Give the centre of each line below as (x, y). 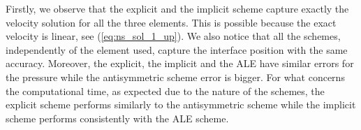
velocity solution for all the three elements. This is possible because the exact (171, 22)
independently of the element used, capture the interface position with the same (177, 49)
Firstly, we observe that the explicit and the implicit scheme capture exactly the (177, 8)
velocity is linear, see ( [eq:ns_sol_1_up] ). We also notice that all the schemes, (173, 36)
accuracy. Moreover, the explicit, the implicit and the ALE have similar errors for (180, 63)
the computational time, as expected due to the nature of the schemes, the (165, 91)
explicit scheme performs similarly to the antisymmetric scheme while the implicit (181, 104)
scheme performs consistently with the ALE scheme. (117, 118)
